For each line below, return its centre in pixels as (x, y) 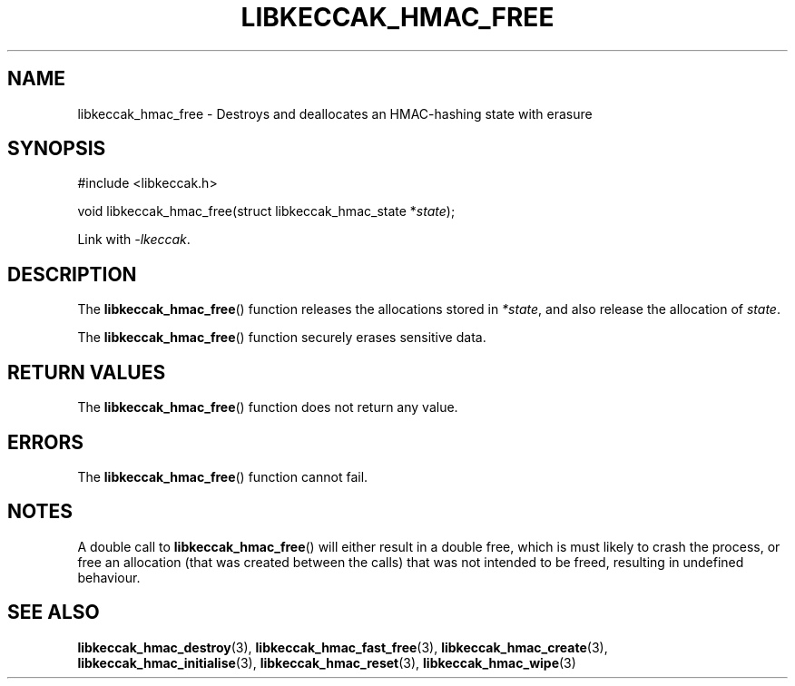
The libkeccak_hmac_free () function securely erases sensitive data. (282, 338)
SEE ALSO (54, 612)
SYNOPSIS (57, 149)
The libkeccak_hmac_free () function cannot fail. (223, 476)
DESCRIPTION (72, 274)
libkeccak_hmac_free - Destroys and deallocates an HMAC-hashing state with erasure (335, 113)
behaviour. (109, 577)
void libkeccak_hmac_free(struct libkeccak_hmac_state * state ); (266, 211)
